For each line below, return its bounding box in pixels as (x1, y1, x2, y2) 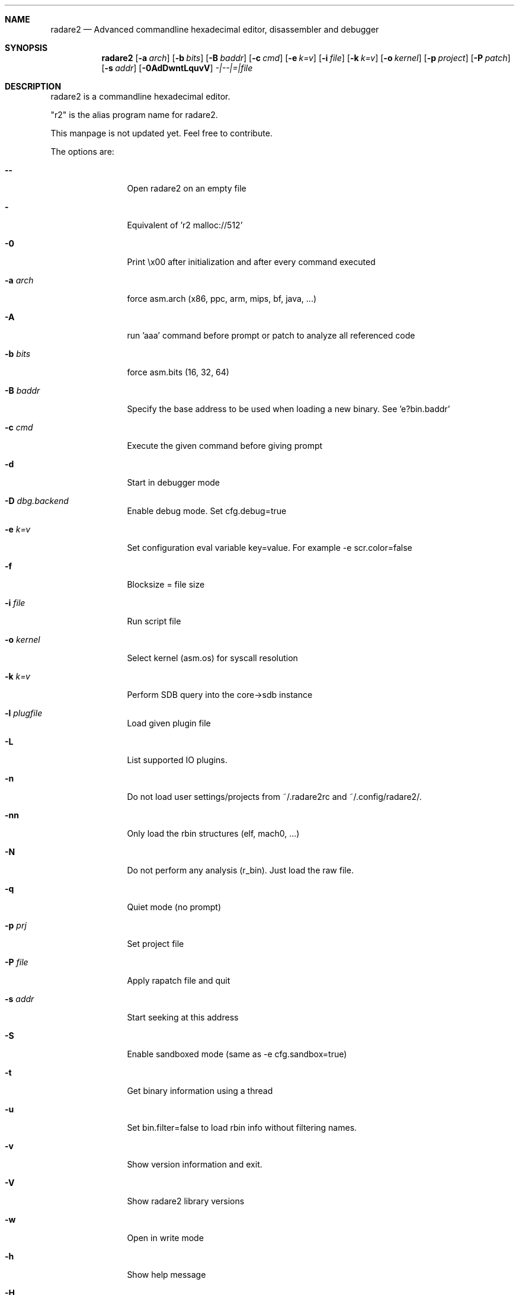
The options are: (50, 146, 114, 157)
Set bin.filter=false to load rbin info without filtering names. (127, 1122, 357, 1133)
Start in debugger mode (127, 477, 220, 487)
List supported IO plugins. (127, 755, 228, 765)
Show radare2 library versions (127, 1196, 245, 1206)
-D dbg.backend (5, 496, 69, 506)
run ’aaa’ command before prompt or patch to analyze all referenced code (127, 330, 415, 340)
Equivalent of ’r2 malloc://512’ (127, 220, 243, 230)
